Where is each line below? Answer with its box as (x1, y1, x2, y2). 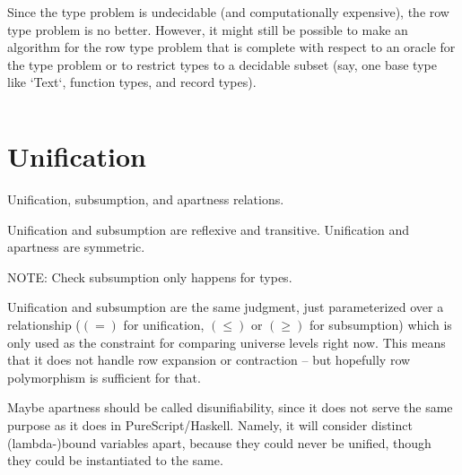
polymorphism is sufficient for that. (7, 367, 201, 386)
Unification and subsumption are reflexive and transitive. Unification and (7, 220, 410, 238)
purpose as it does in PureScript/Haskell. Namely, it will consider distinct (7, 416, 413, 435)
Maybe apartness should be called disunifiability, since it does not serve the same (7, 398, 453, 417)
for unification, (123, 315, 205, 334)
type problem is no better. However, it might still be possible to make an (7, 20, 408, 39)
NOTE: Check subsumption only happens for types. (7, 267, 292, 286)
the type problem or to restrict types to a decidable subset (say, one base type (7, 55, 437, 73)
